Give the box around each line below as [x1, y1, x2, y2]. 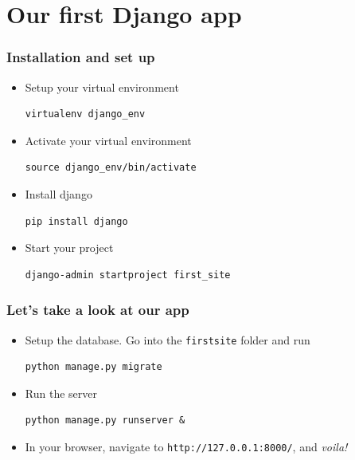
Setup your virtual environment [25, 78, 179, 95]
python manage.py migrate [25, 361, 162, 373]
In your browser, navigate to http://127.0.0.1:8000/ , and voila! [25, 438, 348, 454]
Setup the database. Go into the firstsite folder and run [25, 331, 310, 348]
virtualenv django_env [25, 108, 146, 120]
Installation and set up [6, 47, 155, 67]
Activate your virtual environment [25, 132, 192, 148]
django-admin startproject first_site [25, 269, 231, 281]
